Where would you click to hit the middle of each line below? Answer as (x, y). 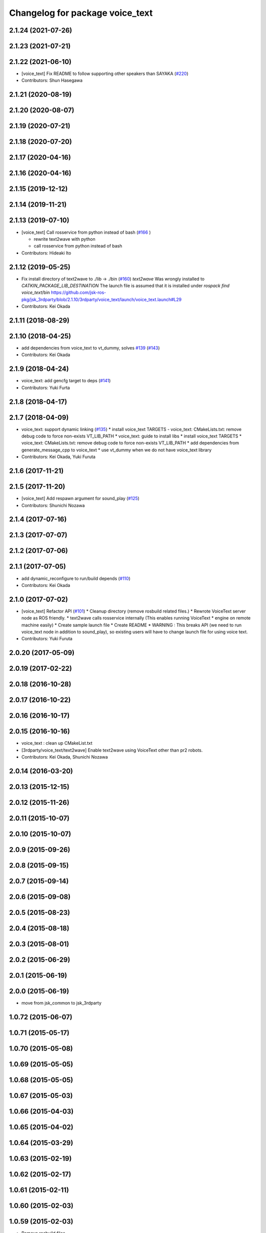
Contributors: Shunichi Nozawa (53, 505)
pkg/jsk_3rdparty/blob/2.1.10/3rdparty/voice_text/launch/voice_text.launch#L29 (101, 299)
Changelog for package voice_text (81, 13)
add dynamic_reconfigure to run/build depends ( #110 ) (76, 578)
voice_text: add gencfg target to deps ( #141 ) (66, 381)
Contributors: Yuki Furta (46, 388)
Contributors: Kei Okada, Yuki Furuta (58, 457)
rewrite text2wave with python (65, 239)
